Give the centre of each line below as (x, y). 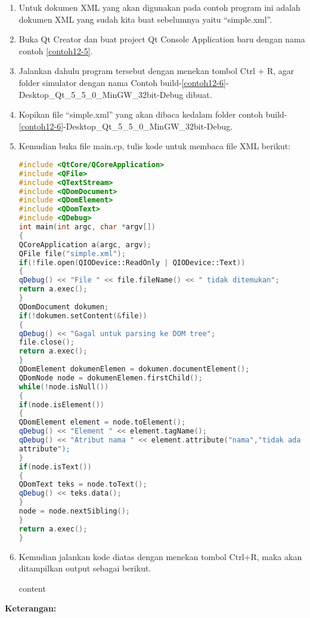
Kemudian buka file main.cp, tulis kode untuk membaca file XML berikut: (155, 146)
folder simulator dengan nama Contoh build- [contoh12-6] (122, 82)
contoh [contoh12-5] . (56, 50)
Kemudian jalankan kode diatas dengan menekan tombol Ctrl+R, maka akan (160, 556)
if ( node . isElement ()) (62, 405)
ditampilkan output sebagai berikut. (85, 568)
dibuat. (199, 94)
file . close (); (46, 342)
